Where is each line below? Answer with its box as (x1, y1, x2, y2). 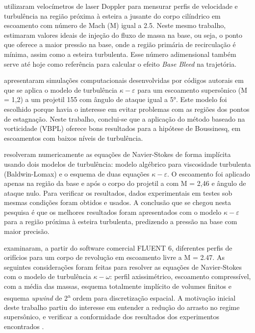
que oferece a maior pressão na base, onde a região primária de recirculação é (4, 39, 236, 50)
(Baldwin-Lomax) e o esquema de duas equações (4, 168, 150, 179)
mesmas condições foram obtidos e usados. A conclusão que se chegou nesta (4, 197, 231, 207)
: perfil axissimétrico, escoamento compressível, (110, 271, 251, 282)
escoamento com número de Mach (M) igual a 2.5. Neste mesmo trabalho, (4, 20, 226, 30)
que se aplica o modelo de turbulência (4, 84, 118, 95)
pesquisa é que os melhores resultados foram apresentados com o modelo (4, 206, 222, 217)
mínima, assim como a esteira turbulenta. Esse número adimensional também (4, 49, 236, 59)
